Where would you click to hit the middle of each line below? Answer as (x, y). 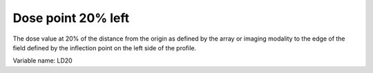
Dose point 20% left (71, 18)
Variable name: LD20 (42, 61)
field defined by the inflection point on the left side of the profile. (105, 48)
